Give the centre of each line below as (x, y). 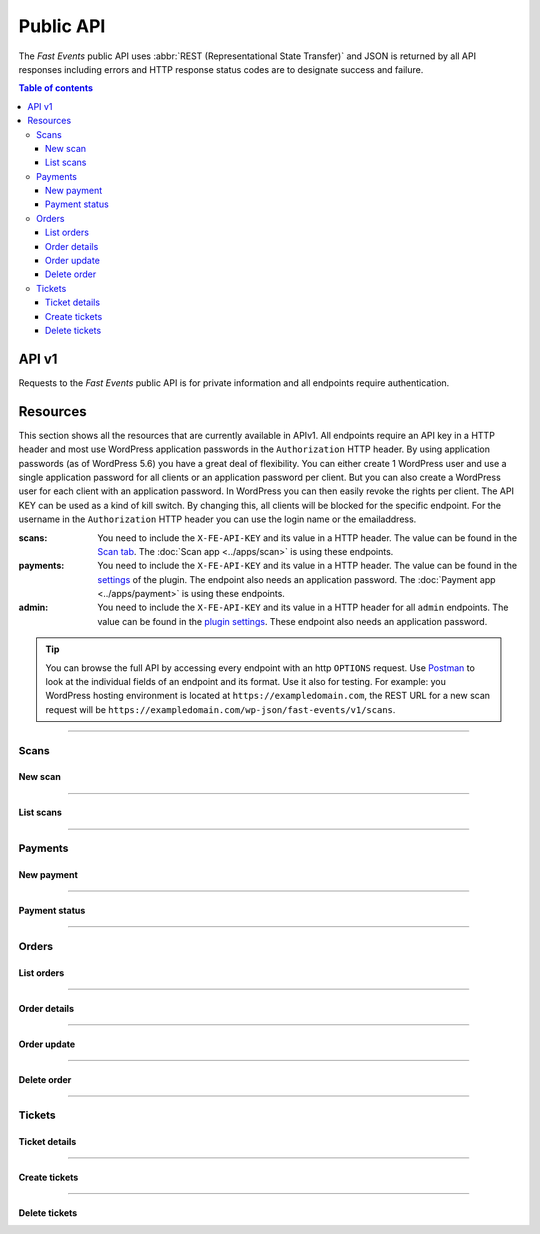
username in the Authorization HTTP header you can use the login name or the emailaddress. (217, 519)
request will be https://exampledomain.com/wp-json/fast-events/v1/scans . (220, 709)
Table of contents (56, 88)
